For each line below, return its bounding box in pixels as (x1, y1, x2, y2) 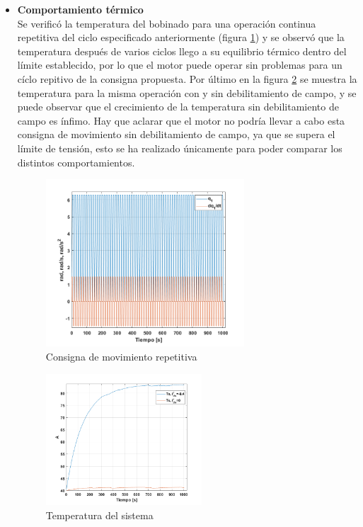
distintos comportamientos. (17, 154, 135, 169)
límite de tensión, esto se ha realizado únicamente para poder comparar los (17, 140, 342, 155)
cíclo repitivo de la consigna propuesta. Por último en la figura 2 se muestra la (17, 71, 357, 86)
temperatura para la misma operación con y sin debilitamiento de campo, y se (17, 85, 357, 100)
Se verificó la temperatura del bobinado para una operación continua (17, 16, 316, 30)
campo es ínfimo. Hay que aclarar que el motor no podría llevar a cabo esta (17, 113, 345, 127)
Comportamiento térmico (17, 2, 144, 16)
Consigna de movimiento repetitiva (45, 348, 197, 363)
